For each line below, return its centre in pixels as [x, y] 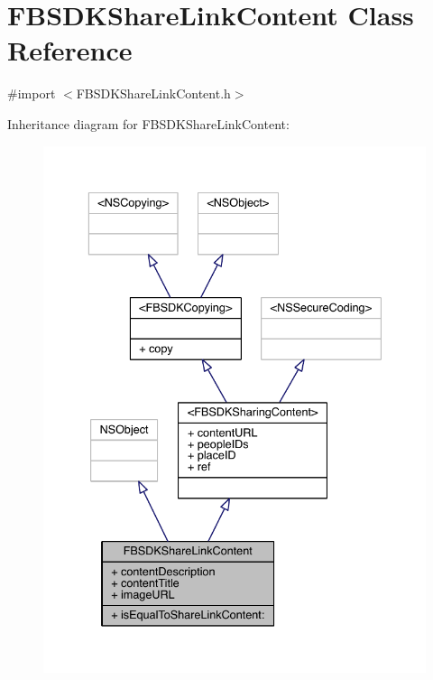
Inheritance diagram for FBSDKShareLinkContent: [148, 123]
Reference [70, 50]
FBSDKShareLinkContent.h [153, 93]
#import [32, 93]
